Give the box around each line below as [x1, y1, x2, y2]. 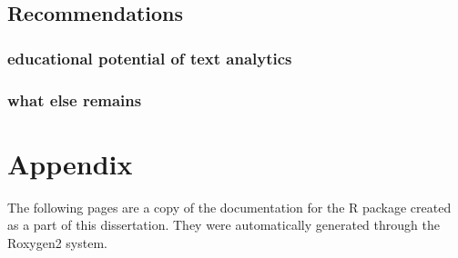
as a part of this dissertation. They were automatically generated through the [7, 215, 440, 234]
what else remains [7, 88, 142, 111]
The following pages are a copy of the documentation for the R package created [7, 197, 452, 216]
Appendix [7, 144, 133, 182]
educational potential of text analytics [7, 46, 292, 69]
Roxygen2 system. [7, 233, 107, 252]
